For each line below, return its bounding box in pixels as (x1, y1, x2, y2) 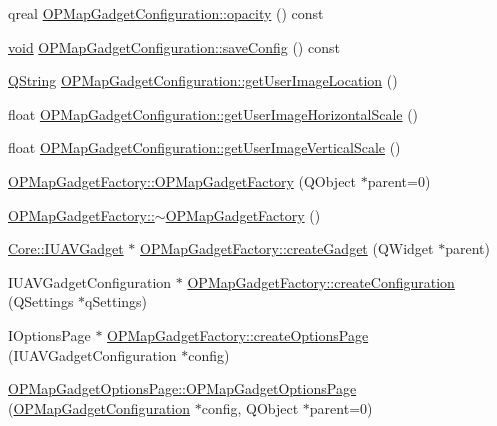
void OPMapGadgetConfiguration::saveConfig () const (8, 36, 340, 57)
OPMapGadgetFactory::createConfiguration (187, 271, 455, 292)
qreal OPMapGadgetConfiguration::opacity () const (8, 3, 324, 23)
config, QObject (201, 397, 299, 418)
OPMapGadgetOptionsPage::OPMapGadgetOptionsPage (8, 378, 357, 399)
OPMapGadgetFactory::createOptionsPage (107, 324, 369, 345)
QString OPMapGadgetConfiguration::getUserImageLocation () (8, 70, 398, 91)
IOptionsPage (8, 324, 91, 345)
